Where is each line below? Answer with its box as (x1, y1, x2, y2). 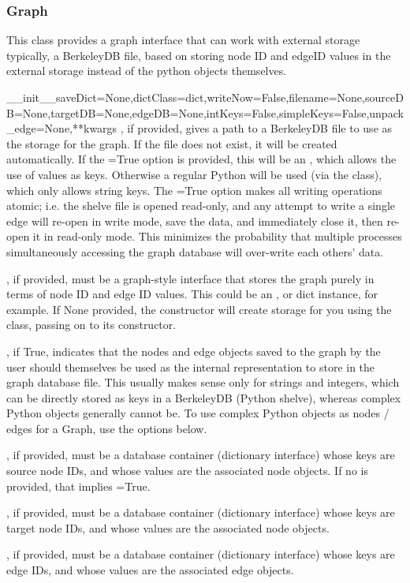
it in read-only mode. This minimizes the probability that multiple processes (32, 228, 402, 245)
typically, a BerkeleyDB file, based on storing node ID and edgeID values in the (6, 47, 391, 63)
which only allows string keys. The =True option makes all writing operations (6, 181, 382, 198)
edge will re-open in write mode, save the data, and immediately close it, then (6, 212, 383, 229)
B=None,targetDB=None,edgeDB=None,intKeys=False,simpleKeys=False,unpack (6, 104, 404, 121)
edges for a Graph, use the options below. (6, 420, 207, 436)
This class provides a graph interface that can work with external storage (6, 32, 360, 48)
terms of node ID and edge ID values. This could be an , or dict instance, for (6, 286, 378, 302)
